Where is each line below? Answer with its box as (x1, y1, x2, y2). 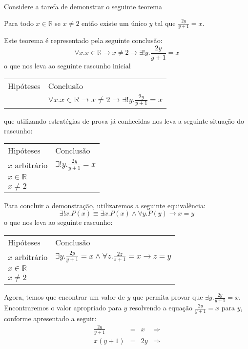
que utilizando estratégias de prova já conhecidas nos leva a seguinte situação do (4, 116, 245, 126)
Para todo (4, 18, 34, 28)
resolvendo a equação (129, 303, 192, 313)
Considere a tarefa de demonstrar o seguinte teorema (4, 1, 162, 11)
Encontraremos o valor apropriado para (4, 303, 122, 313)
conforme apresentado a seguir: (4, 313, 97, 324)
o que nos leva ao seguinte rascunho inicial (4, 61, 131, 71)
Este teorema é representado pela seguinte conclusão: (4, 35, 163, 45)
